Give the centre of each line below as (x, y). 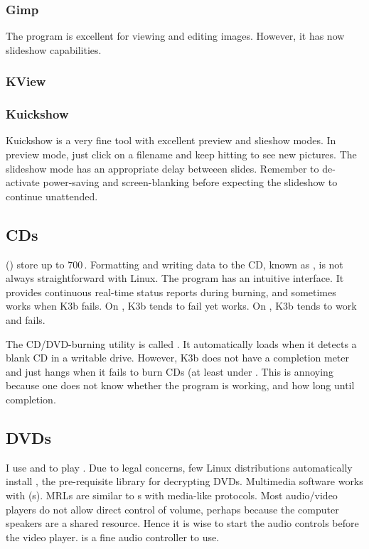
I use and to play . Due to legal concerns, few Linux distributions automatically (179, 467)
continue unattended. (52, 196)
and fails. (26, 320)
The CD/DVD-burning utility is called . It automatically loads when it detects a (181, 343)
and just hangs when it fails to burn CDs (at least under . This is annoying (170, 371)
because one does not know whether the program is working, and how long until (180, 385)
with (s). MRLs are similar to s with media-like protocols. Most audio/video (172, 495)
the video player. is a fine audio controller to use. (113, 537)
